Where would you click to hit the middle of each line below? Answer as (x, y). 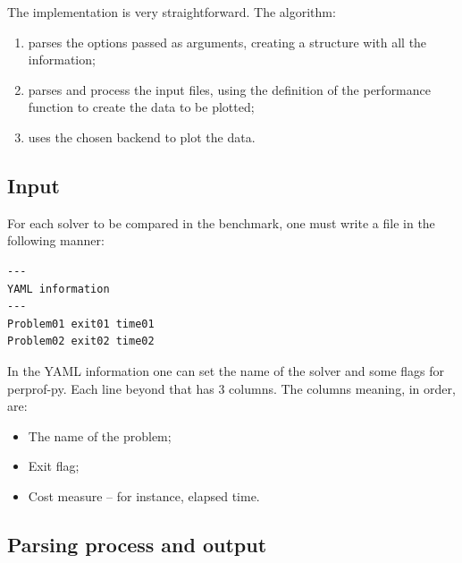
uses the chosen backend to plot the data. (142, 136)
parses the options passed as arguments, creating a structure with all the (227, 42)
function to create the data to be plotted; (141, 107)
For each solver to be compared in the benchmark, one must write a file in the (221, 222)
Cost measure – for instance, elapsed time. (144, 495)
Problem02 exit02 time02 (81, 341)
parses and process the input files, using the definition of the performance (229, 89)
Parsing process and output (137, 544)
